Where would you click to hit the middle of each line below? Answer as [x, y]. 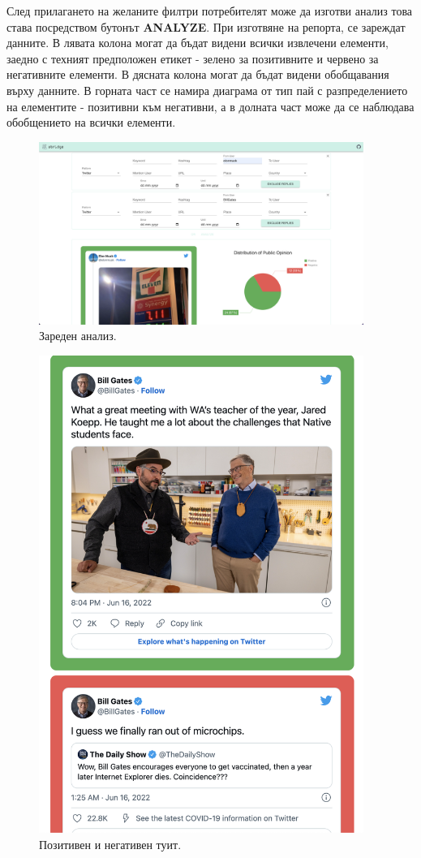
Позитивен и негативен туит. [110, 845]
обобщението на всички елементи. [91, 122]
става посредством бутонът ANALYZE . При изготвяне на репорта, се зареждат [206, 26]
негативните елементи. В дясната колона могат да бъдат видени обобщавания [198, 74]
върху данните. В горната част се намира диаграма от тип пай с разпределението [207, 90]
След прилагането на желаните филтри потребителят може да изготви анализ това [210, 11]
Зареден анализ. [78, 336]
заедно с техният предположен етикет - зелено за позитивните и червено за [193, 58]
